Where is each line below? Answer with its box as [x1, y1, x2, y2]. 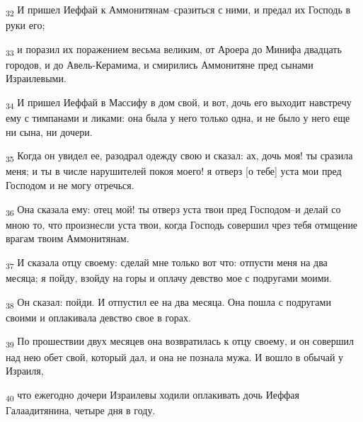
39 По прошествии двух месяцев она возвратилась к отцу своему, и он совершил [6, 333, 355, 350]
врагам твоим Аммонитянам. [6, 231, 129, 246]
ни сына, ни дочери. [6, 124, 93, 139]
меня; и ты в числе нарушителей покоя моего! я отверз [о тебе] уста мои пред [6, 164, 342, 178]
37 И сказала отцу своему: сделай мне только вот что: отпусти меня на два [6, 254, 328, 271]
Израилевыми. [6, 71, 67, 86]
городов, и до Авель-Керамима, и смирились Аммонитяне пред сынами [6, 57, 313, 72]
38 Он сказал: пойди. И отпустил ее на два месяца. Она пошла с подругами [6, 294, 331, 311]
